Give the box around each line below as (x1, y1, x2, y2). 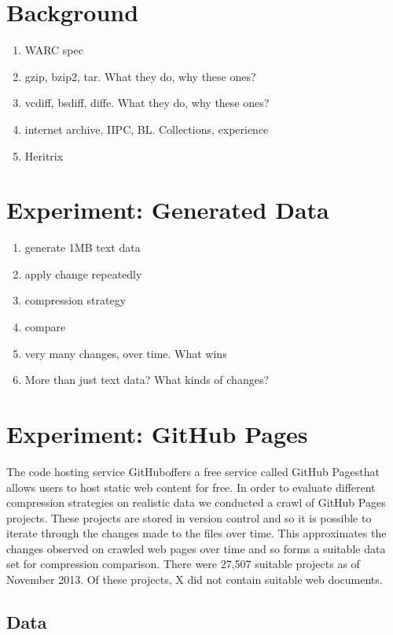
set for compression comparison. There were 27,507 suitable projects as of (6, 556, 360, 572)
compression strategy (24, 292, 127, 308)
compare (24, 319, 66, 334)
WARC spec (24, 42, 83, 58)
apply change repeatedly (24, 265, 142, 282)
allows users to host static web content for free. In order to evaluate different (6, 478, 376, 495)
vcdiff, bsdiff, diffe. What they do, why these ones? (24, 94, 270, 111)
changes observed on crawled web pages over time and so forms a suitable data (6, 540, 386, 556)
